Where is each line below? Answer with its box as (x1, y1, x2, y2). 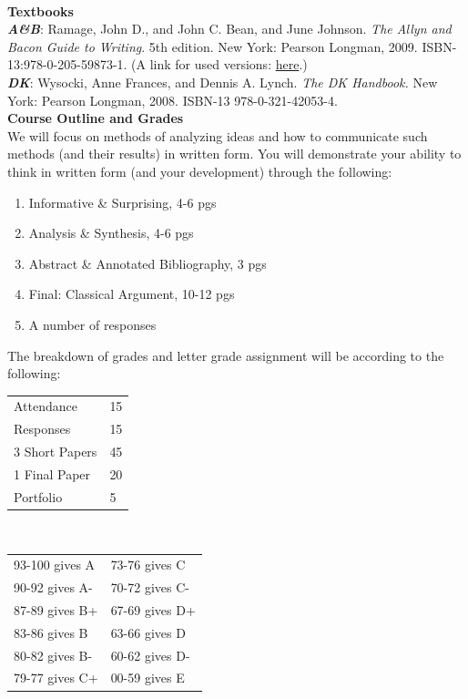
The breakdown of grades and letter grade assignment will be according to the (7, 345, 444, 365)
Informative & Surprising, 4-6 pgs (28, 192, 217, 211)
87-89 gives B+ (14, 600, 98, 619)
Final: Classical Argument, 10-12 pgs (28, 284, 235, 303)
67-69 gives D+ (110, 600, 196, 619)
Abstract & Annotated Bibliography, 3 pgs (28, 253, 267, 272)
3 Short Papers (14, 442, 97, 461)
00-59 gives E (110, 668, 185, 687)
